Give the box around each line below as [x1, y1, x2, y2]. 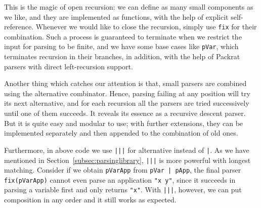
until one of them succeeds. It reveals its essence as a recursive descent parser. [4, 108, 246, 118]
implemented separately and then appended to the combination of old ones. [4, 128, 238, 138]
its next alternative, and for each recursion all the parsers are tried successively [4, 98, 249, 108]
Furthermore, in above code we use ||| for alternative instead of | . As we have [4, 144, 249, 155]
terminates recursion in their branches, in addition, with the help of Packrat [4, 51, 240, 62]
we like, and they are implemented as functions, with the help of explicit [4, 11, 229, 22]
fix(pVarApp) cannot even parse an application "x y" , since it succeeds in [4, 174, 236, 185]
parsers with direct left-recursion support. [4, 61, 133, 71]
